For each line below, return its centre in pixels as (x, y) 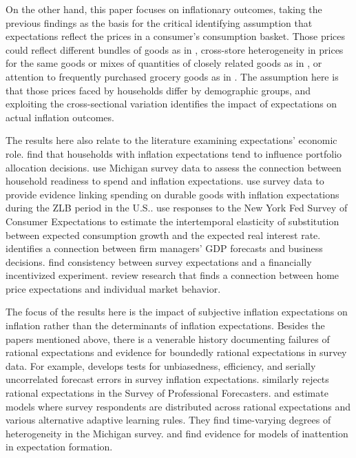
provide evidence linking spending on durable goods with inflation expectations (172, 194)
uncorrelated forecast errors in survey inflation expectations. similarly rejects (167, 379)
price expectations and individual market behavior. (113, 288)
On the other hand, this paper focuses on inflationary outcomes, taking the (164, 9)
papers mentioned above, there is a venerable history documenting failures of (168, 339)
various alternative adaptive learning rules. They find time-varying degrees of (168, 420)
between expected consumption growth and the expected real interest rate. (163, 235)
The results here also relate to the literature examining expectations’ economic (171, 140)
